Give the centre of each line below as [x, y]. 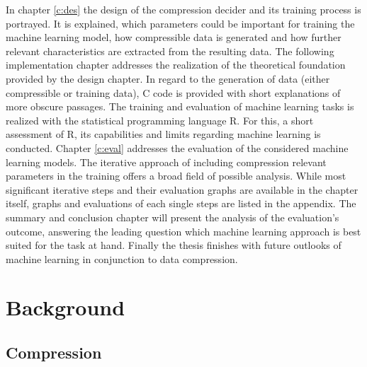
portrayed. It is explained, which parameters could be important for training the [180, 23]
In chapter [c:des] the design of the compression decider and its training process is [183, 9]
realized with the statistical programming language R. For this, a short [160, 120]
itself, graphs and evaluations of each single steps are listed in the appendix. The [181, 203]
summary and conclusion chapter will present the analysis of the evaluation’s [173, 217]
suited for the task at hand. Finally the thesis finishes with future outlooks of [174, 245]
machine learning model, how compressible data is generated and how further [174, 37]
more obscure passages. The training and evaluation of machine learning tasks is [180, 106]
